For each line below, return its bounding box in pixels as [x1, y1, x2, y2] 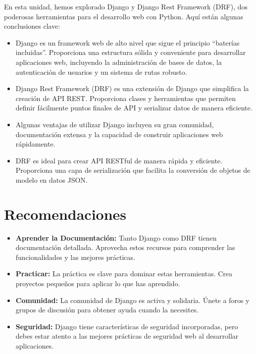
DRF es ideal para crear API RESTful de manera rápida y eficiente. [15, 155, 222, 165]
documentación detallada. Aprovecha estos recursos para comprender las [15, 242, 235, 253]
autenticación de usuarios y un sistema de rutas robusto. [15, 66, 187, 77]
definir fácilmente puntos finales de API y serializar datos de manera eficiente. [15, 102, 253, 113]
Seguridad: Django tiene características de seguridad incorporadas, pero [15, 321, 238, 331]
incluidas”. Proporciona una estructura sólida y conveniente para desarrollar [15, 47, 246, 57]
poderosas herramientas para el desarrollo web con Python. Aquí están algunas [4, 11, 244, 21]
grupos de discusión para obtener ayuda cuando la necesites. [15, 304, 199, 315]
